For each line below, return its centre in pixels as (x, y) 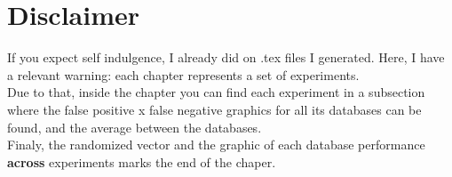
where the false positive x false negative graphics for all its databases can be (214, 109)
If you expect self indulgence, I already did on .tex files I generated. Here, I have (226, 57)
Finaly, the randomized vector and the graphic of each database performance (216, 145)
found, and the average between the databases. (135, 127)
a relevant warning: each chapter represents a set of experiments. (183, 74)
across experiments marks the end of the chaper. (142, 161)
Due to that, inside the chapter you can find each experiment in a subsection (216, 92)
